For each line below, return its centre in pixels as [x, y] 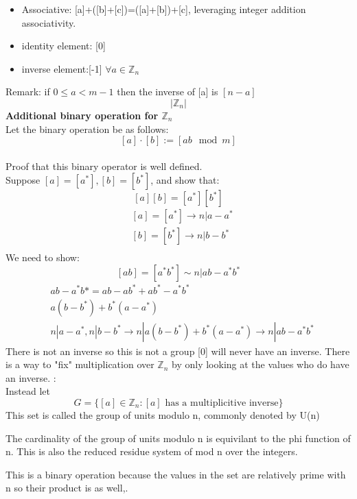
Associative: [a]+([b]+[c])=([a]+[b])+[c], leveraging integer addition [164, 9]
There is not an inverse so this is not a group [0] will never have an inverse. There [178, 351]
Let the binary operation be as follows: [87, 129]
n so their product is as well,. [67, 488]
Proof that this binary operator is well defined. [104, 166]
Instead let [28, 391]
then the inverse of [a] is [168, 92]
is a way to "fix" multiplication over [80, 364]
